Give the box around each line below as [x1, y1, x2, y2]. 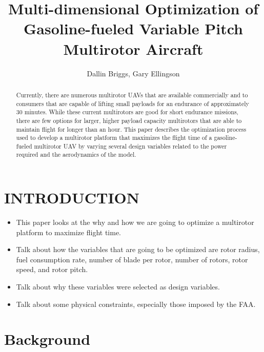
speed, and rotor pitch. [16, 264, 88, 275]
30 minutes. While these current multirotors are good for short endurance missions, [16, 108, 238, 116]
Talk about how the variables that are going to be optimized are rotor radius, [16, 244, 260, 255]
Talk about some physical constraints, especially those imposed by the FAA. [16, 298, 256, 309]
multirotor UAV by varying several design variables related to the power [34, 141, 227, 150]
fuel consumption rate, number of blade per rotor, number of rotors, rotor [16, 254, 248, 264]
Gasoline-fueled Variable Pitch [23, 18, 243, 39]
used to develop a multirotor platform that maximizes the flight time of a [16, 133, 212, 142]
